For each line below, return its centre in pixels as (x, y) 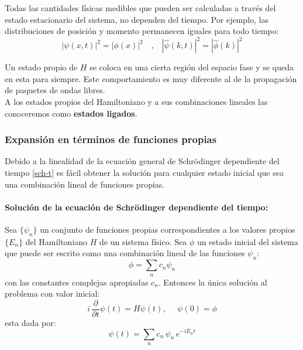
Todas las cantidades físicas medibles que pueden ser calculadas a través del (140, 8)
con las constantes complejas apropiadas (77, 282)
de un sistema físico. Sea (143, 241)
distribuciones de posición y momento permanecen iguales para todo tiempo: (142, 31)
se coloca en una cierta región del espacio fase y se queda (192, 67)
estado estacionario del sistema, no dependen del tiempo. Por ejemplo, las (137, 19)
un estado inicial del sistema (247, 241)
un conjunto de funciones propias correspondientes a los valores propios (168, 230)
